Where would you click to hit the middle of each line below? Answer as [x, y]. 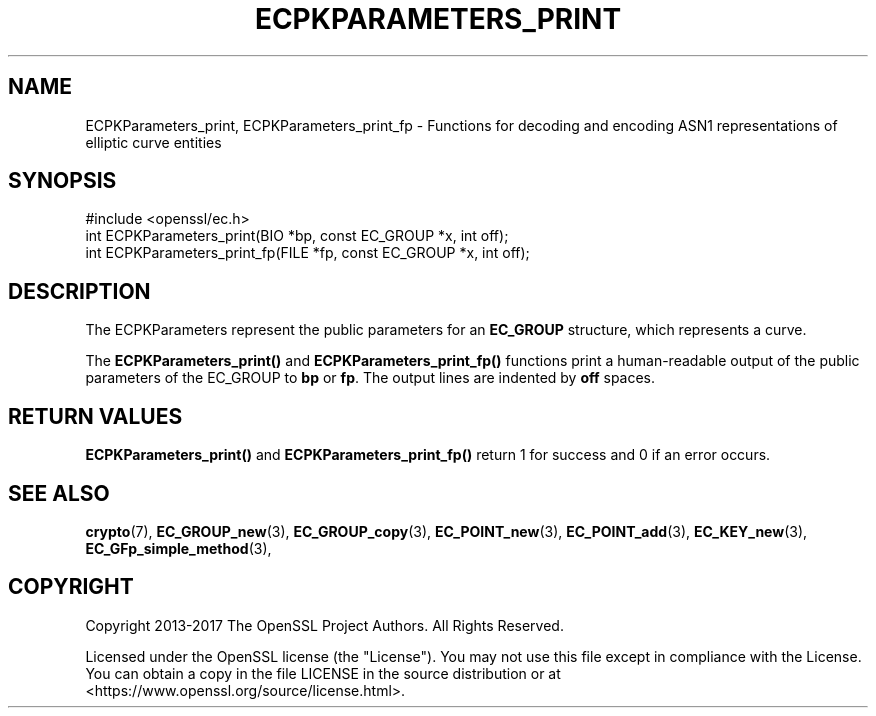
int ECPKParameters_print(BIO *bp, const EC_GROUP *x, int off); [297, 236]
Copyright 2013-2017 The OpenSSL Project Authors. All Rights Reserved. [324, 625]
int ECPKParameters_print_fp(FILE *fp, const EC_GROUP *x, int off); [307, 253]
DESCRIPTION [79, 291]
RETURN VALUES [95, 416]
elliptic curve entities [153, 142]
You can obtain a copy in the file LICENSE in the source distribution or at [323, 673]
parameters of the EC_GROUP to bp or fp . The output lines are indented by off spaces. [370, 378]
